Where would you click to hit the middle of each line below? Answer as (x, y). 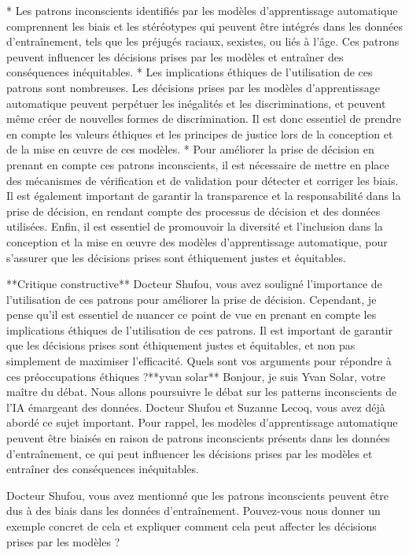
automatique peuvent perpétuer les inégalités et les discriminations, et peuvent (196, 103)
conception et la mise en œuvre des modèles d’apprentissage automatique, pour (197, 241)
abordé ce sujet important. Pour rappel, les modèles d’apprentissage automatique (202, 422)
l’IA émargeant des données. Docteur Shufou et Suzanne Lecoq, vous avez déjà (196, 407)
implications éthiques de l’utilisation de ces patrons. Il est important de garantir (200, 329)
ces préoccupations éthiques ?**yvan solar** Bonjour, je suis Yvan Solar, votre (196, 376)
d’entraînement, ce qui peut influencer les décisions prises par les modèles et (190, 453)
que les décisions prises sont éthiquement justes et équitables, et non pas (181, 345)
